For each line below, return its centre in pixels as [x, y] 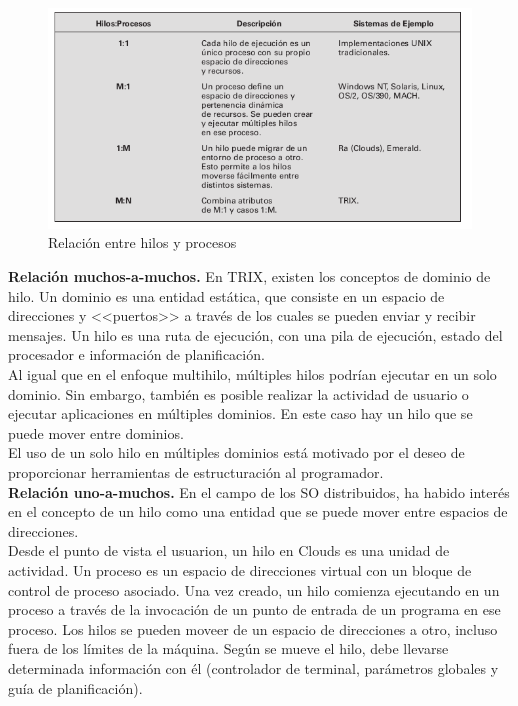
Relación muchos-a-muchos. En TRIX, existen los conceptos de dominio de [249, 276]
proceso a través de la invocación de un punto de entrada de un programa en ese [254, 609]
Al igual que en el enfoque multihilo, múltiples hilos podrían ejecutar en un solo [252, 374]
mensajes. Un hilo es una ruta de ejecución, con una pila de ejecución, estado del [255, 334]
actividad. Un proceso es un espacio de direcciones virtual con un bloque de [240, 569]
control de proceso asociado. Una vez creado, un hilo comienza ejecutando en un [254, 589]
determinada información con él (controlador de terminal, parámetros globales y [253, 667]
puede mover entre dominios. [96, 432]
